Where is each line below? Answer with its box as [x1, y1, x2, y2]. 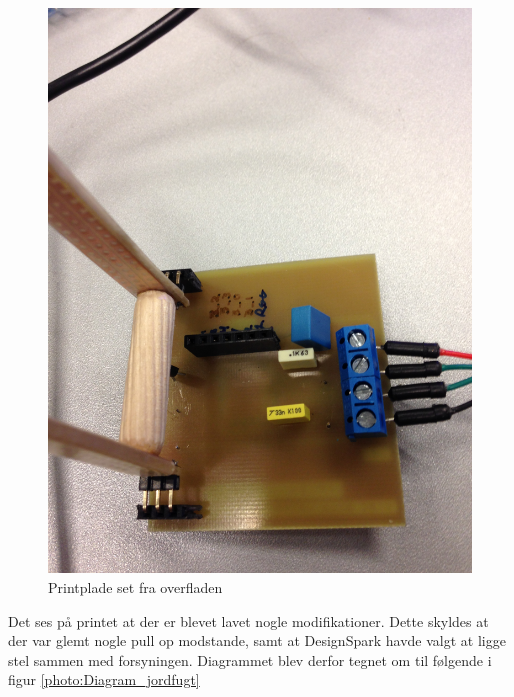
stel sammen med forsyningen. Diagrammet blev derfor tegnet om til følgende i [8, 649, 492, 670]
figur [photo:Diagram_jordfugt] [8, 669, 200, 690]
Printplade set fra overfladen [48, 576, 223, 597]
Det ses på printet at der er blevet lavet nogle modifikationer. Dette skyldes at [8, 610, 489, 631]
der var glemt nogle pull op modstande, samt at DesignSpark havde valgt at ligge [8, 630, 506, 651]
